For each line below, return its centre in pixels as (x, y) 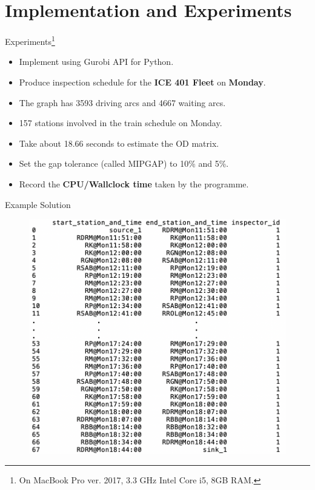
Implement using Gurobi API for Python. (96, 62)
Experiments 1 (30, 40)
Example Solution (38, 204)
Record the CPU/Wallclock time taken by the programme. (134, 183)
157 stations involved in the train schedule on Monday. (121, 123)
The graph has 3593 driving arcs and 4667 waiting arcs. (122, 102)
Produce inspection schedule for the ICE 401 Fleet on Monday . (142, 82)
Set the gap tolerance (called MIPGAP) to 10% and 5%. (124, 163)
